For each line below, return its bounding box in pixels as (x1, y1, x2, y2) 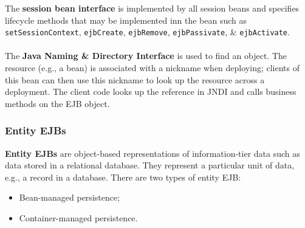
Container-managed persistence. (19, 212, 138, 224)
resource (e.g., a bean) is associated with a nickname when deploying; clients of (5, 61, 300, 74)
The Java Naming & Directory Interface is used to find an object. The (5, 49, 287, 62)
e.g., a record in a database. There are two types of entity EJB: (5, 170, 241, 183)
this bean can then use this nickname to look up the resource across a (5, 73, 265, 86)
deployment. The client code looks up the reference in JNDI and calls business (5, 85, 296, 98)
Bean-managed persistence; (19, 191, 120, 204)
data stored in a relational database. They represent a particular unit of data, (5, 159, 295, 171)
